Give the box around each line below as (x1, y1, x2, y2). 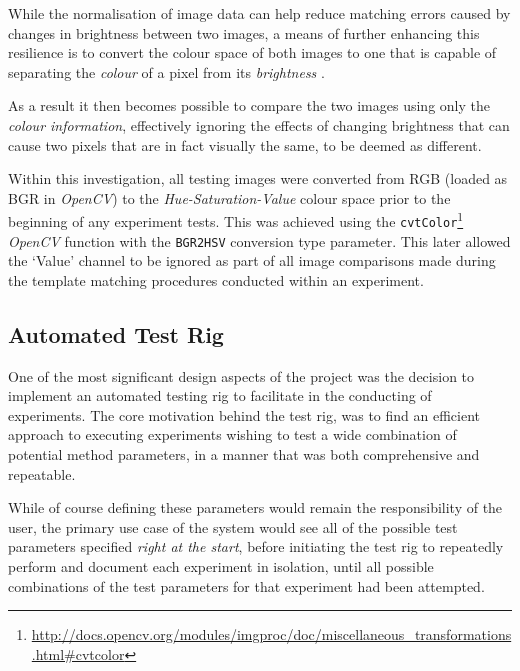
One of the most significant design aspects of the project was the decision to (8, 365, 475, 386)
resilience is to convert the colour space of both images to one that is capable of (8, 42, 497, 63)
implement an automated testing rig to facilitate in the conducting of (8, 385, 432, 406)
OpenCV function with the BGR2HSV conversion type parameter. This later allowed (8, 230, 511, 251)
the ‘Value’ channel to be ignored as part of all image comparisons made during (8, 250, 496, 271)
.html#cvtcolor (31, 643, 125, 664)
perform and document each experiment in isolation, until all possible (8, 556, 434, 577)
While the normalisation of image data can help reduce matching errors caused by (8, 3, 511, 23)
